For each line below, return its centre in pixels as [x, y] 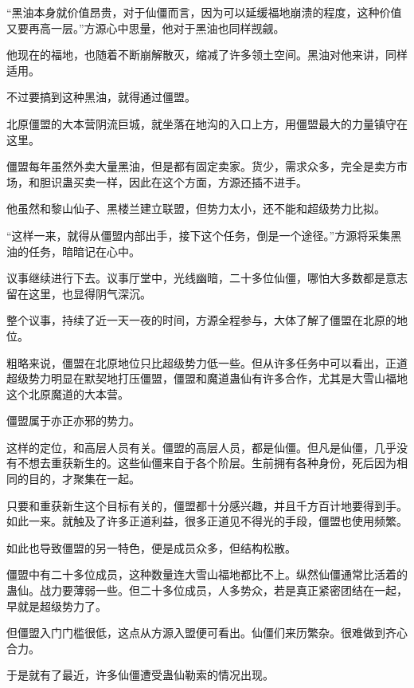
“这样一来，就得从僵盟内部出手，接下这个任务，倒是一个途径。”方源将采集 [199, 235]
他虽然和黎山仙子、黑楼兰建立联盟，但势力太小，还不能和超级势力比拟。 [196, 208]
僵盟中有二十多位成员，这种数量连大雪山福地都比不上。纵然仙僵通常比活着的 [207, 574]
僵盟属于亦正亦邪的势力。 [73, 421]
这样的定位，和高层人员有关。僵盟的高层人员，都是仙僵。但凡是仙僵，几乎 [201, 447]
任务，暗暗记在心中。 [84, 251]
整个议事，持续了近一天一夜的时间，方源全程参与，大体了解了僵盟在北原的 [201, 320]
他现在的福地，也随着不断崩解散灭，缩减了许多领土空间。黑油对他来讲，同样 [207, 55]
